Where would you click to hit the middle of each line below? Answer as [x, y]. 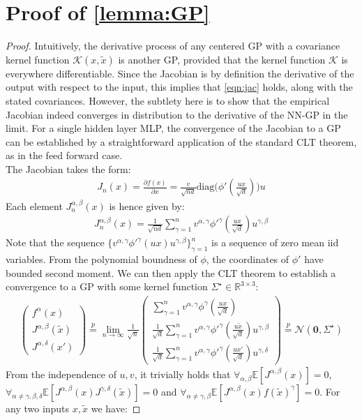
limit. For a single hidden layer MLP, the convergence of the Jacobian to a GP [173, 128]
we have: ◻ [116, 408]
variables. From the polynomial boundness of [101, 258]
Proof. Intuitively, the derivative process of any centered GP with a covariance [173, 46]
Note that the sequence [55, 242]
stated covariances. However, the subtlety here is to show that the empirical [168, 100]
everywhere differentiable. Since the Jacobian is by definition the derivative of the [180, 73]
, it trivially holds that [182, 374]
